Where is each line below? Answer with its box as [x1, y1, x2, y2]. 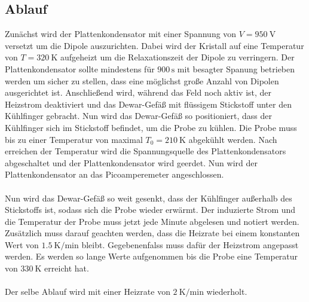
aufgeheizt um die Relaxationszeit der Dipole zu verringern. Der [60, 51, 295, 63]
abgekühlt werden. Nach [188, 133, 277, 145]
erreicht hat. [44, 262, 89, 274]
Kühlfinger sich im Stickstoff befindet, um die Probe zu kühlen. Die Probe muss [5, 121, 297, 133]
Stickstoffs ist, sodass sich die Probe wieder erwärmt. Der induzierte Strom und [5, 203, 296, 216]
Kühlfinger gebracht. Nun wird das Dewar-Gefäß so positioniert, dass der [5, 109, 272, 122]
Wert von [5, 238, 39, 251]
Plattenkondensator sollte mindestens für [5, 62, 155, 75]
